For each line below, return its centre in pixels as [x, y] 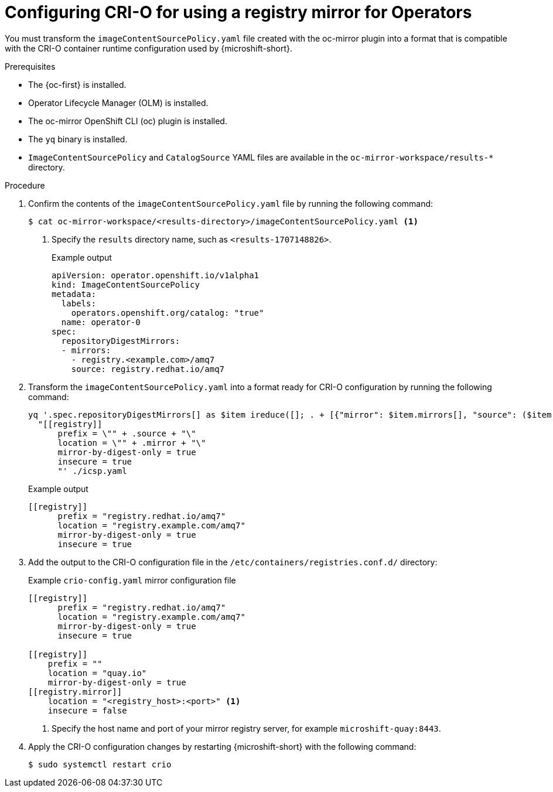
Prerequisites [30, 66]
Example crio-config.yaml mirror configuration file [132, 580]
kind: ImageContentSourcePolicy [126, 284]
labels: [78, 303]
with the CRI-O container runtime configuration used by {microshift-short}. [149, 48]
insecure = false [87, 710]
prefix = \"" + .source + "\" [127, 433]
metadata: [74, 294]
